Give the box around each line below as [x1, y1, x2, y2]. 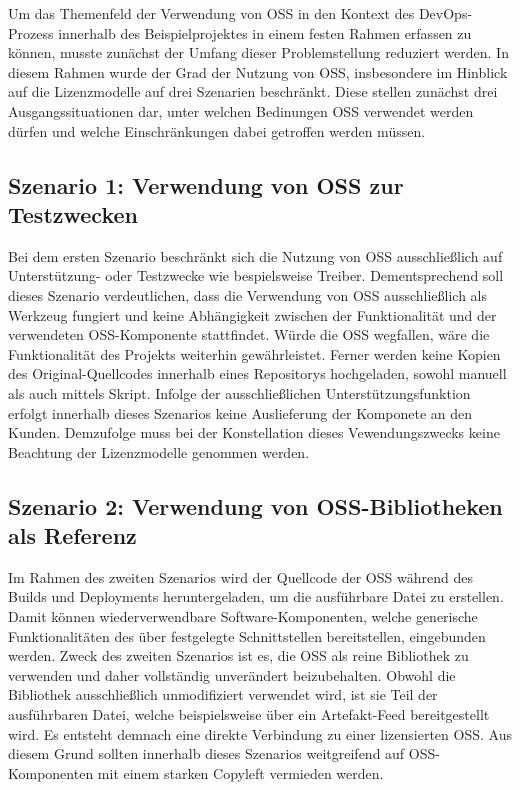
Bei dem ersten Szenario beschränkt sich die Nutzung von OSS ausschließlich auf [8, 245, 503, 266]
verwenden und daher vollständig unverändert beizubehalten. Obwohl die [8, 664, 456, 685]
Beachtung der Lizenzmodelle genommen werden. [8, 441, 310, 462]
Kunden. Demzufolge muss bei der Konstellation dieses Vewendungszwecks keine [8, 422, 500, 443]
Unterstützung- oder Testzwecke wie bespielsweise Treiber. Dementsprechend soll [8, 265, 504, 286]
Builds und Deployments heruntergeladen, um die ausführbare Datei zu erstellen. [8, 586, 504, 607]
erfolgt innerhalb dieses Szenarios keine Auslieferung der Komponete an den [8, 402, 473, 423]
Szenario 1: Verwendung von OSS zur [8, 169, 404, 200]
